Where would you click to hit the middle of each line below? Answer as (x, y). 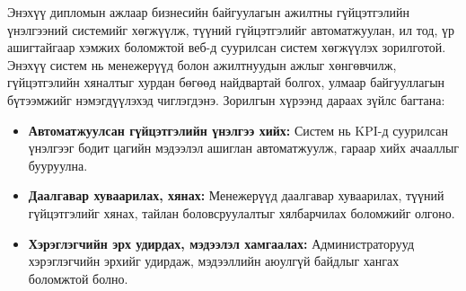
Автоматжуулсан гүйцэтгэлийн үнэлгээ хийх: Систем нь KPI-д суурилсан (238, 130)
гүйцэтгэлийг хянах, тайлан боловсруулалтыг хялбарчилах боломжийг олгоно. (242, 212)
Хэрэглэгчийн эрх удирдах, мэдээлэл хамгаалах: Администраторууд (221, 243)
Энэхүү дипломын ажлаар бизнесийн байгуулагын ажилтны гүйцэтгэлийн (208, 12)
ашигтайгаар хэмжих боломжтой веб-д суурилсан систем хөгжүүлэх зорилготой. (227, 47)
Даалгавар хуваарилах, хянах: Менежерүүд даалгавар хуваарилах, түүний (236, 195)
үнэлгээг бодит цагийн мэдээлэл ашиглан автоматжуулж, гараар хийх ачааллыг (244, 148)
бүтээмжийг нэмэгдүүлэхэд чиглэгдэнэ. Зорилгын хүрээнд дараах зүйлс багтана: (226, 99)
